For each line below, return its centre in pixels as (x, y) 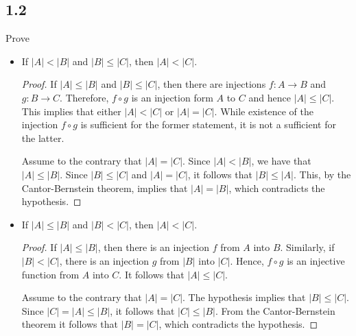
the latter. (43, 137)
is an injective (316, 260)
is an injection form (172, 97)
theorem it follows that (70, 324)
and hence (270, 97)
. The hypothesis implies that (244, 297)
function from (50, 274)
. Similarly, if (307, 247)
